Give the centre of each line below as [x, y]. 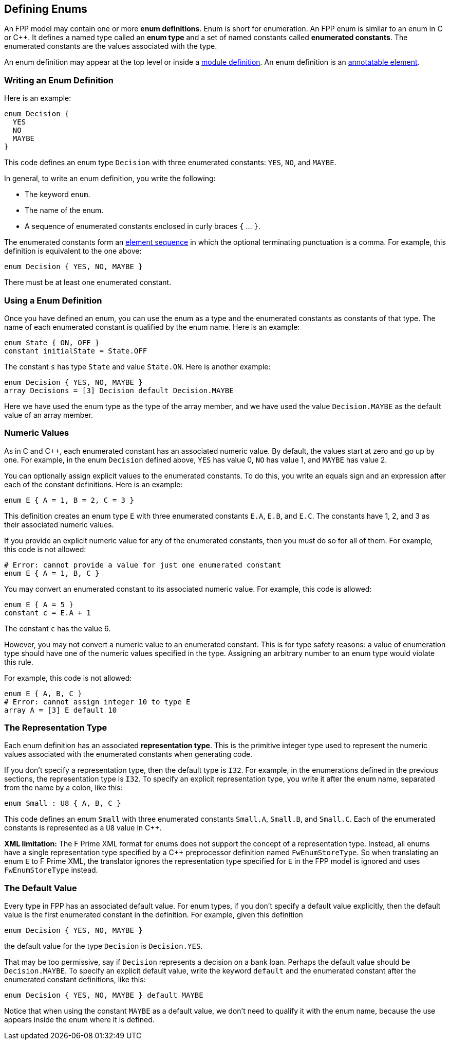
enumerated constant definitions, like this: [75, 980]
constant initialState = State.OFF [76, 351]
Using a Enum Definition [53, 300]
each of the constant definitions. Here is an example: [93, 484]
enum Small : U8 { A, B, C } [63, 803]
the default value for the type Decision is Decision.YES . [104, 946]
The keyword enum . [58, 194]
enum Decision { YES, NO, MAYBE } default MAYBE [104, 995]
